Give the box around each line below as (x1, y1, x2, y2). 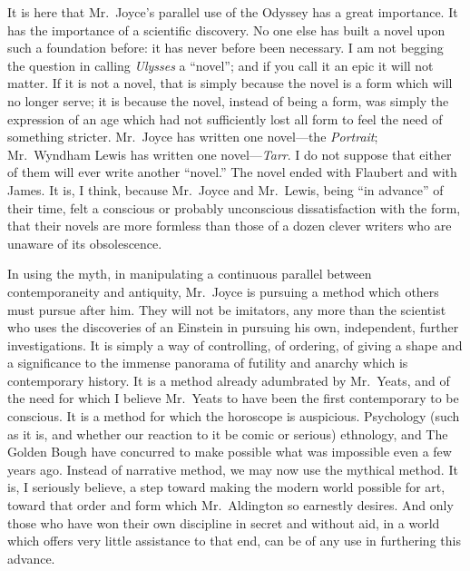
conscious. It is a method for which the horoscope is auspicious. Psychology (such (7, 407, 460, 426)
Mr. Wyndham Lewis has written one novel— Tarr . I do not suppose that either (7, 144, 452, 163)
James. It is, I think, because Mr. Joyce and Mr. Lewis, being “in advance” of (7, 180, 444, 199)
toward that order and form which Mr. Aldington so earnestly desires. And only (7, 496, 454, 515)
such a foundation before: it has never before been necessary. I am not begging (7, 38, 444, 57)
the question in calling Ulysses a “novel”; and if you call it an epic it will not (7, 55, 434, 74)
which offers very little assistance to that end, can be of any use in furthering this (7, 531, 461, 550)
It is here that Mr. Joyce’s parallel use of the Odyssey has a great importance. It (7, 3, 458, 21)
